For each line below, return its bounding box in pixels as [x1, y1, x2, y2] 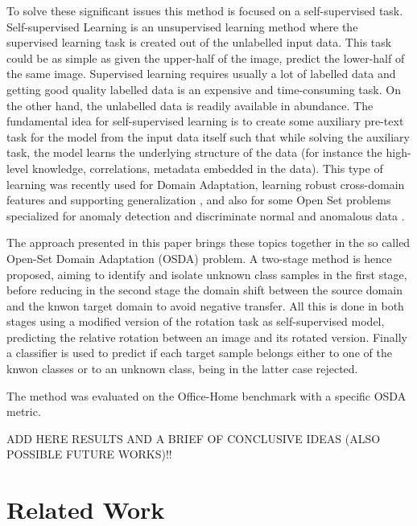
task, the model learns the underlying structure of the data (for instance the [6, 144, 382, 161]
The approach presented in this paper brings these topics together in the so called [6, 234, 411, 251]
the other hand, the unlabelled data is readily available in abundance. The [6, 97, 374, 113]
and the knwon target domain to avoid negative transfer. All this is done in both [6, 297, 404, 314]
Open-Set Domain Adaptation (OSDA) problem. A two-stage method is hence [6, 249, 392, 266]
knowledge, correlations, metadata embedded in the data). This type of [31, 159, 383, 176]
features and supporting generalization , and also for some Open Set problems [6, 191, 391, 208]
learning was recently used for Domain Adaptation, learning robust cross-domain [6, 175, 405, 192]
